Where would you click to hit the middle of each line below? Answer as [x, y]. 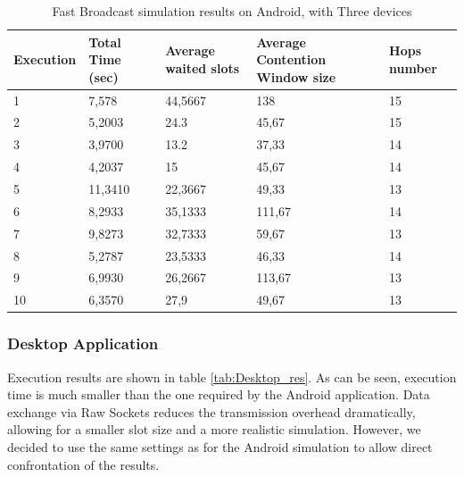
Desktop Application [83, 343]
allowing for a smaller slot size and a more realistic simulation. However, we [214, 429]
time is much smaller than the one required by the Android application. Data [219, 394]
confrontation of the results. [83, 464]
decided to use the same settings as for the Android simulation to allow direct [220, 446]
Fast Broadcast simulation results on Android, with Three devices [232, 11]
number [413, 67]
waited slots [203, 67]
